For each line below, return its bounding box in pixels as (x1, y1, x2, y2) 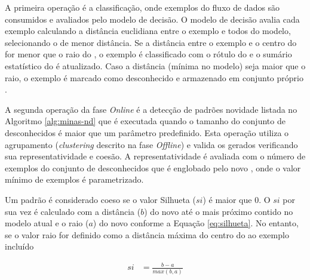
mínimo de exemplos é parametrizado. (5, 173, 144, 186)
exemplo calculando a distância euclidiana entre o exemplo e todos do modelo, (5, 24, 291, 37)
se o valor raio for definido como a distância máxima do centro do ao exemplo (5, 228, 289, 241)
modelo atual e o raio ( (5, 217, 89, 229)
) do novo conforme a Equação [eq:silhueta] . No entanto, (93, 217, 299, 229)
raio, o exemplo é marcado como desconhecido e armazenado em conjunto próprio (5, 71, 303, 84)
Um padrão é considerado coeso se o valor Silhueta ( (5, 193, 196, 205)
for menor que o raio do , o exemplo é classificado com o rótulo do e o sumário (5, 48, 292, 60)
